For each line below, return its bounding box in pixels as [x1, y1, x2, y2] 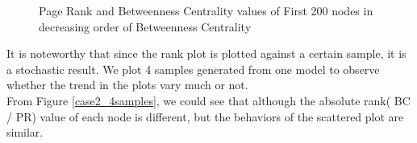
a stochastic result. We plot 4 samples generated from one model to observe [6, 60, 380, 77]
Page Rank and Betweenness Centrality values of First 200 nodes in [39, 2, 373, 18]
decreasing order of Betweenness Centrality [39, 18, 252, 35]
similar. [6, 124, 44, 141]
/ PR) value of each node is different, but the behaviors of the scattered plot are [6, 108, 404, 125]
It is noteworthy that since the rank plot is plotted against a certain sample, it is [6, 45, 407, 62]
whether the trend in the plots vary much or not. [6, 76, 248, 93]
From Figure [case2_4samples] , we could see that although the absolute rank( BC [6, 92, 411, 108]
